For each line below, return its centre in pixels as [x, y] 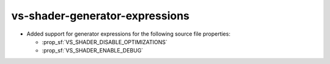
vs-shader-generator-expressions [100, 16]
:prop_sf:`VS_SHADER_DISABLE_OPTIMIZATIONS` [105, 42]
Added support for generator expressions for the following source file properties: [128, 34]
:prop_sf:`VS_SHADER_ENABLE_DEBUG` [93, 51]
